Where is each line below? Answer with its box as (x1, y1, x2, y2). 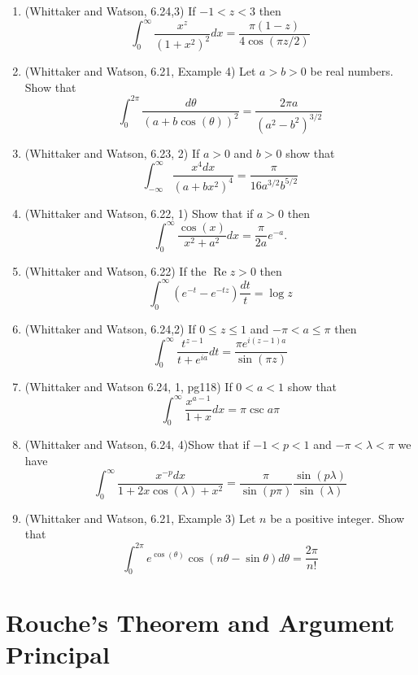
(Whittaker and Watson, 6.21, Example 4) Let (24, 63, 256, 80)
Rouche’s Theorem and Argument (6, 605, 395, 638)
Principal (6, 637, 110, 670)
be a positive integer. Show (270, 509, 405, 526)
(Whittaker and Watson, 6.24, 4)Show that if (24, 436, 250, 453)
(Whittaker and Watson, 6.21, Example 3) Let (24, 509, 256, 526)
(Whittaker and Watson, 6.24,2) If (24, 320, 196, 337)
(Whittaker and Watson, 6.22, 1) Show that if (24, 204, 254, 221)
